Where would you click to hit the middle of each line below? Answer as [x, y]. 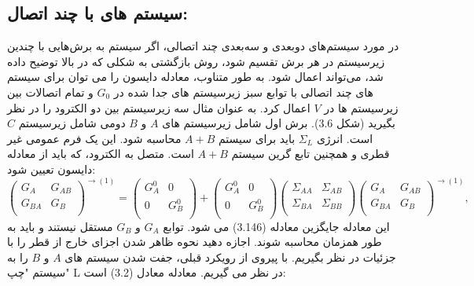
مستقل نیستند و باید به [60, 226]
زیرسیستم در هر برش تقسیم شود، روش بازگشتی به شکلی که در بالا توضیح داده [196, 61]
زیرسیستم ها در [361, 107]
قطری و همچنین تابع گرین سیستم [310, 154]
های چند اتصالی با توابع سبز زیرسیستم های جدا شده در [243, 92]
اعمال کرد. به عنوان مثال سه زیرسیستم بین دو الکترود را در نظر [159, 107]
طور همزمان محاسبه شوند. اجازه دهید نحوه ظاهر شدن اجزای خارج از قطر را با [195, 242]
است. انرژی [345, 138]
